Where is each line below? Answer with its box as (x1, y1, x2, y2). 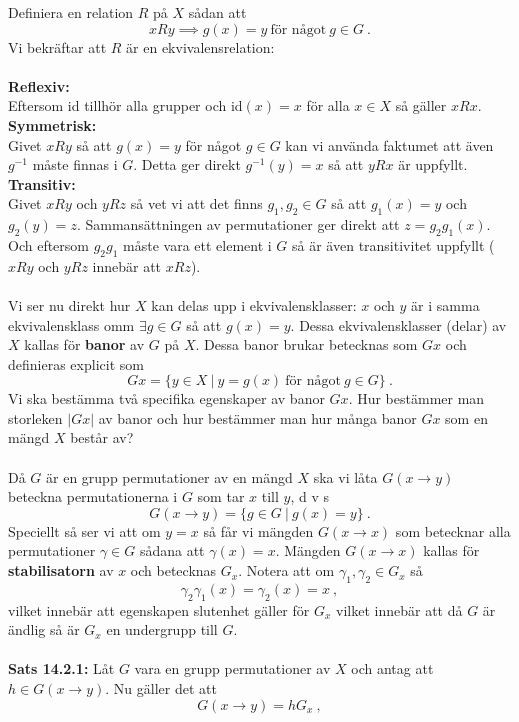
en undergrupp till (106, 619, 218, 640)
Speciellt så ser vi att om (8, 520, 161, 541)
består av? (70, 427, 134, 448)
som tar (197, 486, 245, 507)
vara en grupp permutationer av (134, 658, 331, 679)
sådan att (188, 2, 247, 22)
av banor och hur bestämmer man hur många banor (98, 407, 417, 428)
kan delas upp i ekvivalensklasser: (151, 294, 357, 315)
